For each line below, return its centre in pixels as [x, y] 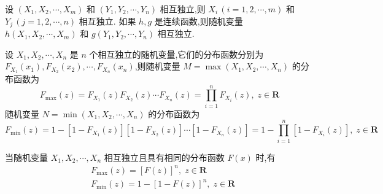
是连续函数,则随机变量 [199, 21]
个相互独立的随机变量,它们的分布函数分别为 [176, 54]
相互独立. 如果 [107, 21]
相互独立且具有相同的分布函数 [164, 157]
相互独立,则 [183, 9]
